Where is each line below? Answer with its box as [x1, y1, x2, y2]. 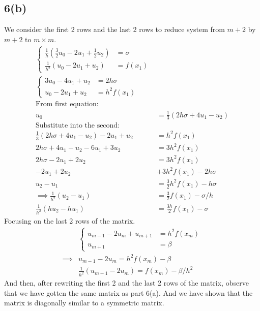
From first [36, 100, 68, 108]
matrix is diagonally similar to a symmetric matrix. [4, 297, 164, 308]
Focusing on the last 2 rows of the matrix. [4, 215, 135, 226]
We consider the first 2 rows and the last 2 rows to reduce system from [4, 24, 225, 35]
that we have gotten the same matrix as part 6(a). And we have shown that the [4, 287, 253, 298]
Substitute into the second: [36, 122, 120, 130]
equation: [70, 100, 99, 108]
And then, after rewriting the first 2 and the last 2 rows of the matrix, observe [4, 277, 249, 288]
